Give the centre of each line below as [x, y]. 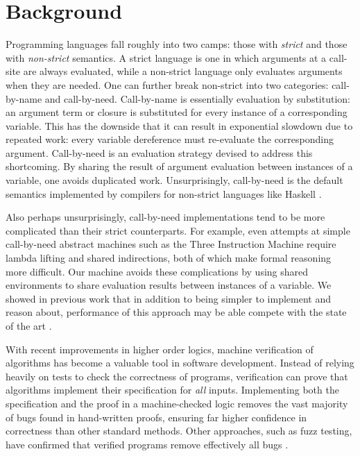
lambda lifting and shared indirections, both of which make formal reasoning [169, 258]
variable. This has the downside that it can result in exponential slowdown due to [179, 125]
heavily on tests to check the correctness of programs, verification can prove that [177, 376]
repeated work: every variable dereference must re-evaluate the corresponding [170, 139]
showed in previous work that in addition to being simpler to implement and [168, 298]
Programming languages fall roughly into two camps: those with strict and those [177, 44]
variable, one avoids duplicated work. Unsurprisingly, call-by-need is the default [174, 180]
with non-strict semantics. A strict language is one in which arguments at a [166, 57]
